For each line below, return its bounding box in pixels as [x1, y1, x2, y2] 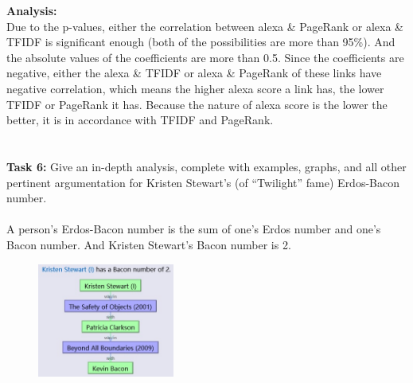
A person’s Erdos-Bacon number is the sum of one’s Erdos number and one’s [6, 221, 381, 237]
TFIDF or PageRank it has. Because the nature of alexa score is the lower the [6, 96, 388, 112]
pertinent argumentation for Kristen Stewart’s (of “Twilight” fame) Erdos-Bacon [6, 174, 399, 190]
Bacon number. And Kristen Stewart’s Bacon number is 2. [6, 236, 291, 252]
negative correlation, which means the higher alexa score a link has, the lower [6, 80, 384, 96]
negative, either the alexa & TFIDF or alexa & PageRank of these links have [6, 64, 382, 81]
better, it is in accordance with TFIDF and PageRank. [6, 111, 274, 128]
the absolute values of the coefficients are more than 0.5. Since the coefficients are [6, 49, 404, 65]
